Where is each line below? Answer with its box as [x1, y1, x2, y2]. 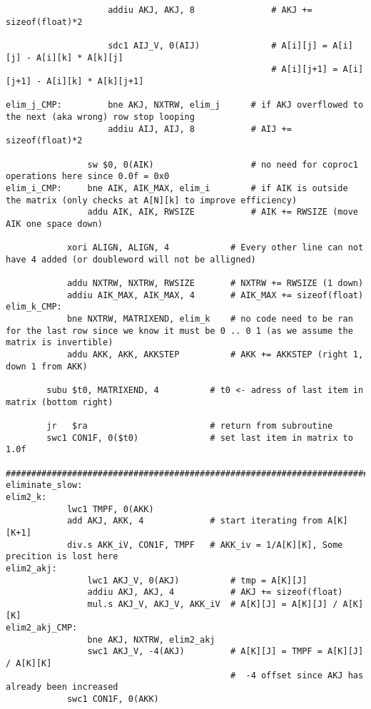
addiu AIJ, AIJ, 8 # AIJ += [108, 123, 292, 134]
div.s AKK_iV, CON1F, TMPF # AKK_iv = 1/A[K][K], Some [66, 539, 343, 550]
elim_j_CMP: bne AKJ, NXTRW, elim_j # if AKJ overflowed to [6, 100, 364, 111]
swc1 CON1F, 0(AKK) [66, 694, 159, 705]
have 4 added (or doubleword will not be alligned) [6, 254, 256, 265]
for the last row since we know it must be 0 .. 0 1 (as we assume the [6, 325, 353, 336]
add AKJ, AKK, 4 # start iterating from [66, 516, 322, 526]
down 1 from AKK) [6, 361, 88, 372]
